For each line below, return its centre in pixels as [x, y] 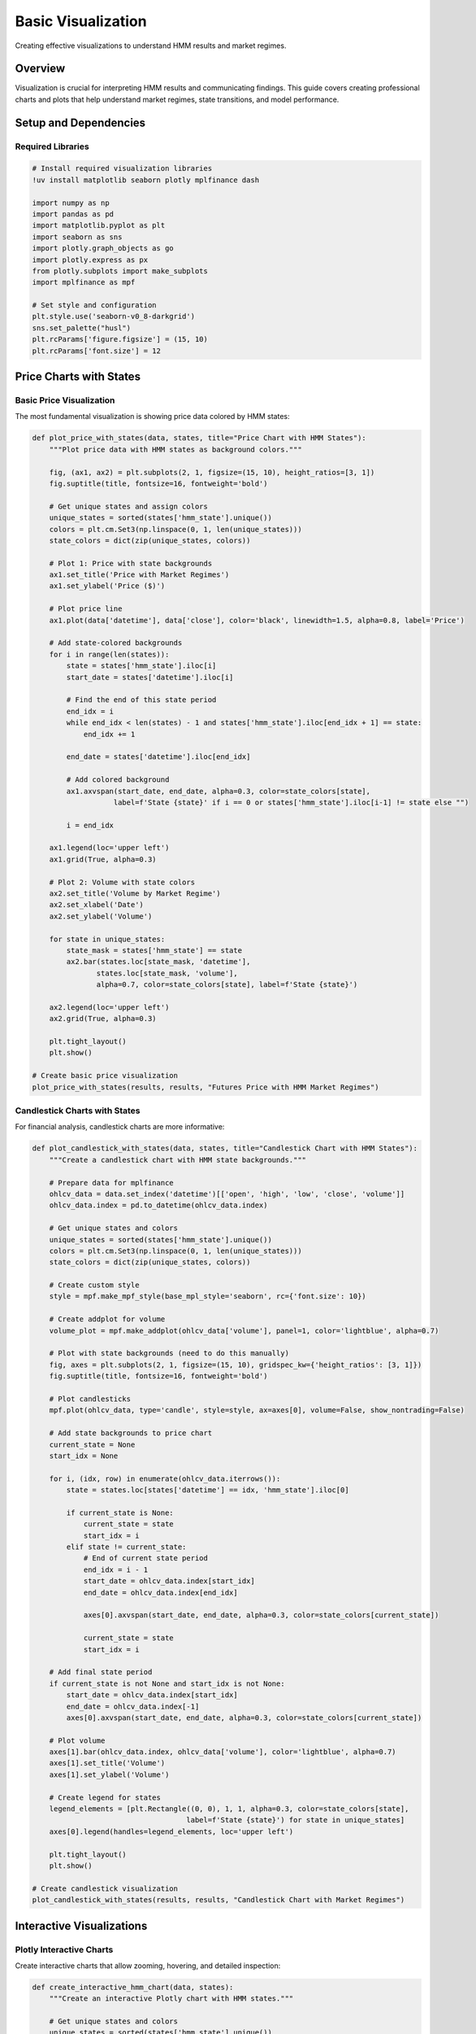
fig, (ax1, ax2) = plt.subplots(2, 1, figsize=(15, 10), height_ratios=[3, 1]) [212, 472]
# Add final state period [101, 1672]
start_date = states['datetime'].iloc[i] [150, 677]
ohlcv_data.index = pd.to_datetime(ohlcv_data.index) [158, 1205]
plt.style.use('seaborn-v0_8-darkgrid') [113, 316]
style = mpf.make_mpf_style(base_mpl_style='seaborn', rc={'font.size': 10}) [208, 1296]
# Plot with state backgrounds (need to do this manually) [169, 1353]
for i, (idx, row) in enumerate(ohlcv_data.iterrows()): [165, 1478]
